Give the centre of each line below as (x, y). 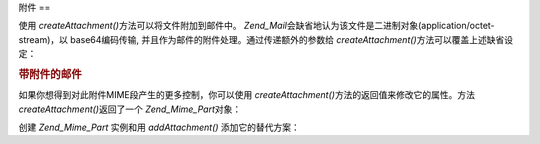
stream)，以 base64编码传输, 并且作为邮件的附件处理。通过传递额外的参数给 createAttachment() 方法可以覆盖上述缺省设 (266, 39)
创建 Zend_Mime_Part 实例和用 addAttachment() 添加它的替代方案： (159, 127)
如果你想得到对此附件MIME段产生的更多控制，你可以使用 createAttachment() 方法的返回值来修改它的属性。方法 (246, 95)
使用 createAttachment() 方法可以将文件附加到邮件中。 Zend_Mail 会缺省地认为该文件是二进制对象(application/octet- (256, 26)
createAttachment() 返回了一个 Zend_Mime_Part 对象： (130, 109)
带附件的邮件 (50, 74)
